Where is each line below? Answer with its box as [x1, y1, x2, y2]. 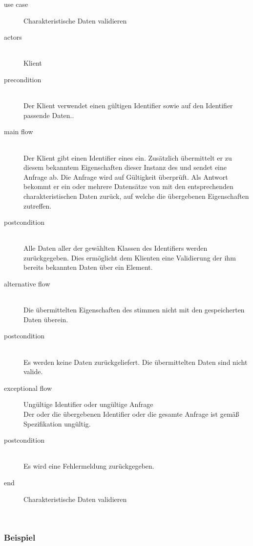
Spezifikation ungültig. [23, 418, 91, 428]
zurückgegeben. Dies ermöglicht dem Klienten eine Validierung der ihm [23, 252, 236, 262]
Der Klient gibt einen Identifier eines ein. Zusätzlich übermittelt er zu [23, 152, 232, 163]
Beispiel [4, 531, 36, 543]
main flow [4, 126, 33, 137]
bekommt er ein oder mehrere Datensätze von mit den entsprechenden [23, 181, 233, 191]
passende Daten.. [23, 110, 74, 120]
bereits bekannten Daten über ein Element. [23, 262, 153, 272]
